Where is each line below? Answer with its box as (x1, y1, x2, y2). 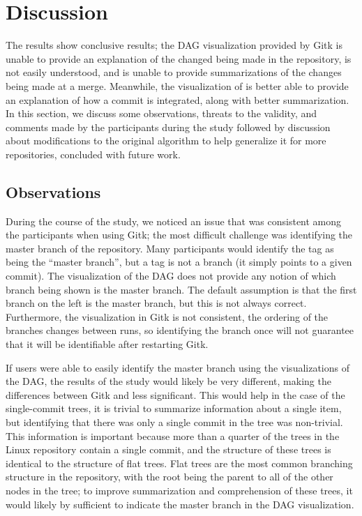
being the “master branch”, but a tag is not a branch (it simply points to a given (6, 255, 352, 269)
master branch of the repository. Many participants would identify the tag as (6, 241, 334, 255)
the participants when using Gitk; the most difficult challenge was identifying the (6, 227, 353, 242)
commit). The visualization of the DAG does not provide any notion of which (6, 268, 336, 283)
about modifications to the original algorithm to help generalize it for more (6, 133, 326, 148)
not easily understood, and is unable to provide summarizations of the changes (6, 65, 342, 79)
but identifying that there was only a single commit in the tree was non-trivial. (6, 414, 343, 429)
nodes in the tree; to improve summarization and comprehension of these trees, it (6, 483, 353, 497)
